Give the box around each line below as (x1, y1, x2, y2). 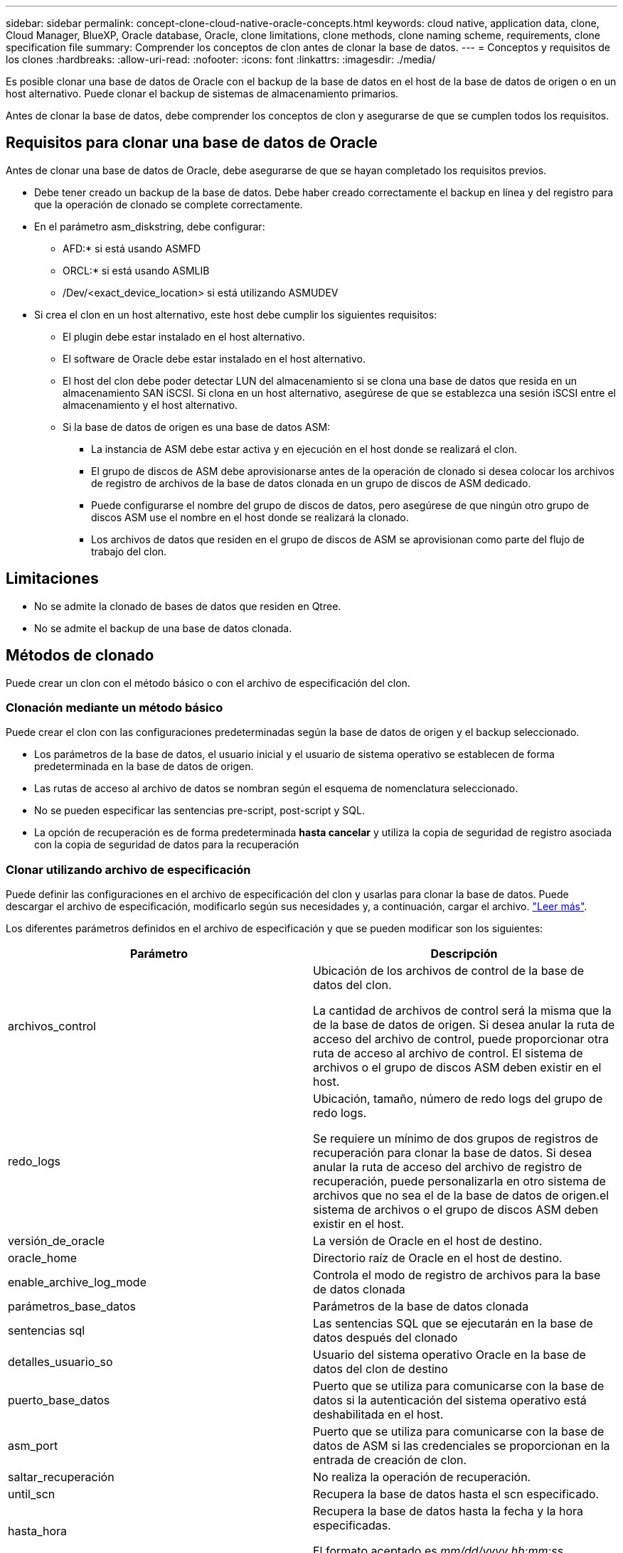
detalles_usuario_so (8, 1355, 113, 1370)
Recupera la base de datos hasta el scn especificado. (313, 1487, 600, 1502)
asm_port (8, 1439, 58, 1453)
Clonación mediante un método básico (6, 700, 223, 715)
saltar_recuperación (8, 1470, 115, 1485)
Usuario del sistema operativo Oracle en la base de (313, 1347, 586, 1362)
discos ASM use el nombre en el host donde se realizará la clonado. (91, 511, 409, 523)
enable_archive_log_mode (8, 1275, 147, 1290)
